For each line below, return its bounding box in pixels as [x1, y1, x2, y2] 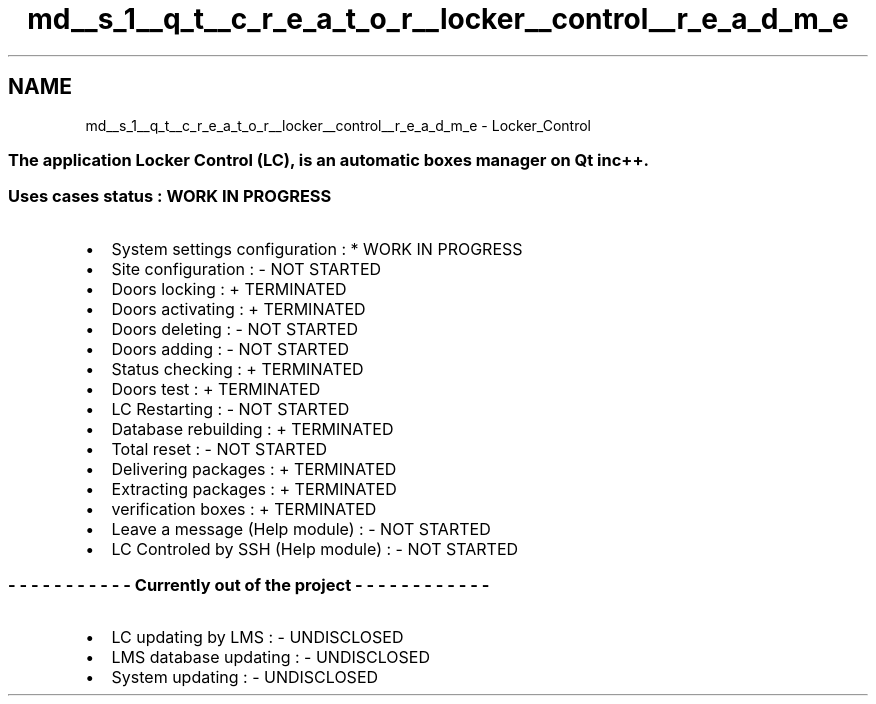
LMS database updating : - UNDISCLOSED [111, 647, 430, 668]
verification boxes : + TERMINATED [111, 498, 377, 519]
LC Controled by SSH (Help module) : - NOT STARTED [111, 538, 519, 559]
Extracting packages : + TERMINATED [111, 478, 397, 499]
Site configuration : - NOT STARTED [111, 258, 382, 279]
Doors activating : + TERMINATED [111, 298, 366, 319]
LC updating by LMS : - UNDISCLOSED [111, 627, 404, 648]
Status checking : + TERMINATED [111, 358, 364, 379]
